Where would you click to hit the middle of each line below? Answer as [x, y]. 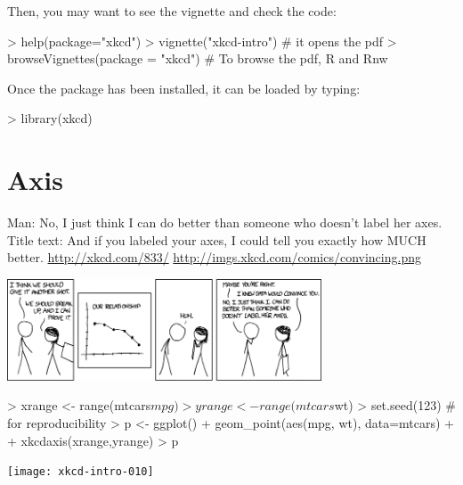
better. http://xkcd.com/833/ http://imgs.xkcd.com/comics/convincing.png [214, 257]
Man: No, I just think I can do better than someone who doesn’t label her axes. [225, 222]
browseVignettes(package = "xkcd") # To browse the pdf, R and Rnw [198, 58]
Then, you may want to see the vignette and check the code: [172, 11]
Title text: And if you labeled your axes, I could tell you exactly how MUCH [217, 239]
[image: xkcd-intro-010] [81, 472]
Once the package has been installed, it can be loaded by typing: [184, 88]
